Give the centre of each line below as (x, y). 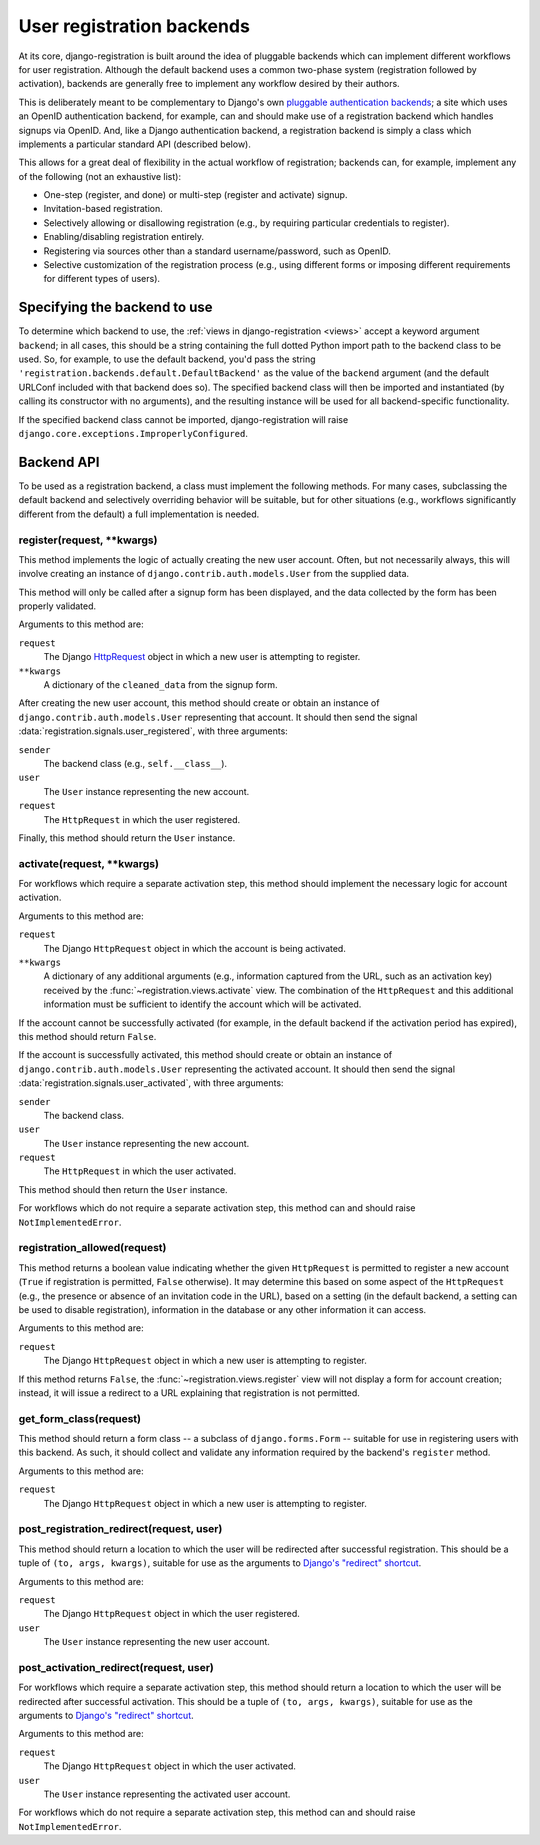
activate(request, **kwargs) (89, 863)
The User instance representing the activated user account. (167, 1794)
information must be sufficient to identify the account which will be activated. (202, 1004)
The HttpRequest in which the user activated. (140, 1171)
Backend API (59, 461)
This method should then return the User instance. (123, 1189)
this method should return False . (87, 1036)
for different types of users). (101, 279)
